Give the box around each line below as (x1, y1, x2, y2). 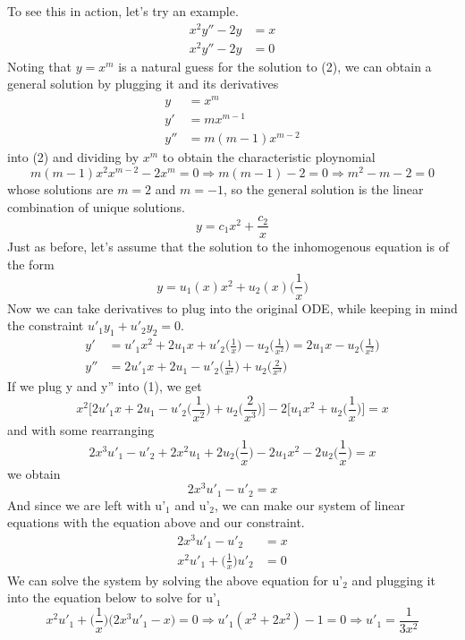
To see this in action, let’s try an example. (7, 2, 239, 20)
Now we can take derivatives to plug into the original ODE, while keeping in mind (7, 298, 458, 317)
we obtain (7, 464, 61, 482)
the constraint (7, 316, 84, 335)
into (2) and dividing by (7, 148, 139, 166)
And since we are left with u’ (7, 495, 166, 514)
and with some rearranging (7, 420, 155, 439)
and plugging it (351, 570, 435, 589)
